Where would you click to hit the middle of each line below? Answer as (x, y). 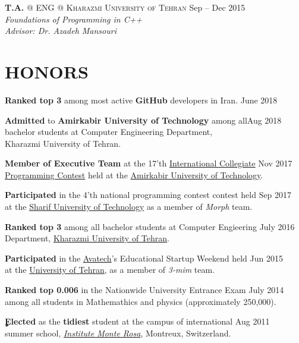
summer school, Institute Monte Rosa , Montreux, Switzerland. (118, 333)
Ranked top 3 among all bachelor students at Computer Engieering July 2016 (150, 226)
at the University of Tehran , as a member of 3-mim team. (110, 270)
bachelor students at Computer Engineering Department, (109, 132)
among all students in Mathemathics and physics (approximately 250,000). (141, 301)
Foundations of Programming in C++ (74, 19)
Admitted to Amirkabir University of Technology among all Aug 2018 (143, 120)
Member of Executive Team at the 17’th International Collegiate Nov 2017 (149, 163)
